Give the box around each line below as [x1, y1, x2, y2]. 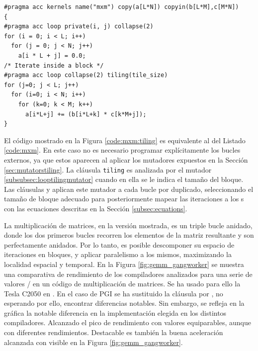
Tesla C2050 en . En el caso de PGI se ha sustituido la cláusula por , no [4, 288, 223, 298]
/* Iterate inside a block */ [4, 62, 104, 69]
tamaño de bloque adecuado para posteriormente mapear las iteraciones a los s [4, 193, 244, 204]
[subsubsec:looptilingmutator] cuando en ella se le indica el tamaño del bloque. [4, 174, 244, 184]
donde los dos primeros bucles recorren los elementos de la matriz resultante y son [4, 230, 254, 240]
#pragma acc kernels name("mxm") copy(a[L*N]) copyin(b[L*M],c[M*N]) [4, 3, 239, 10]
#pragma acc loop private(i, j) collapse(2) [4, 23, 154, 30]
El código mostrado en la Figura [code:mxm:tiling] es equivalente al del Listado [4, 135, 246, 145]
